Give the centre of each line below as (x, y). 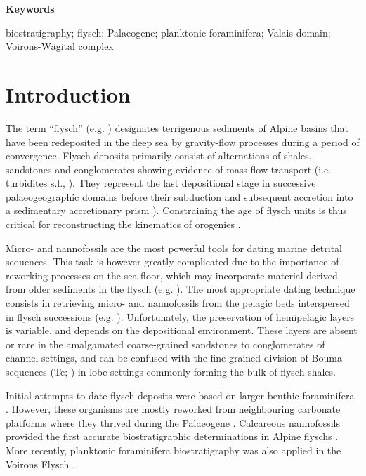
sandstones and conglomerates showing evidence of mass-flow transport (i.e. (169, 169)
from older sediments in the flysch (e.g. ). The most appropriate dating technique (181, 289)
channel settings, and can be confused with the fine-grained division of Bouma (174, 358)
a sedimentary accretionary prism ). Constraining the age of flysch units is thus (176, 210)
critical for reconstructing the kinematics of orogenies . (123, 224)
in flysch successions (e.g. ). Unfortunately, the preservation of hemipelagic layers (180, 316)
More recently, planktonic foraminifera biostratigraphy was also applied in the (174, 450)
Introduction (68, 94)
